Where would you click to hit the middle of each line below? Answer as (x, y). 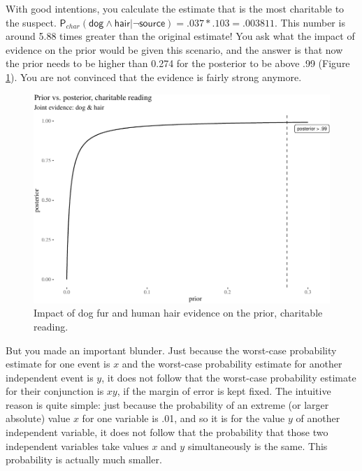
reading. (51, 326)
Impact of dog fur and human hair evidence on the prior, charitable (178, 313)
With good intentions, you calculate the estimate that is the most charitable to (175, 8)
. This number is (310, 22)
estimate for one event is (58, 364)
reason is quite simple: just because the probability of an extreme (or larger (167, 404)
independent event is (50, 377)
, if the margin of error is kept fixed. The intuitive (224, 391)
